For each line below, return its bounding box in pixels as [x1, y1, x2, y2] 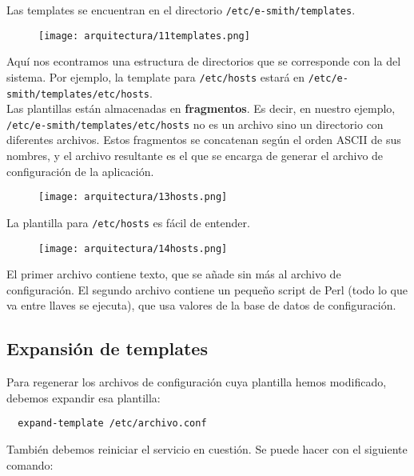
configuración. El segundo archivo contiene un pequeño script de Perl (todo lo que [6, 281, 408, 298]
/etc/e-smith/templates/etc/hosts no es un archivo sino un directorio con [6, 115, 384, 132]
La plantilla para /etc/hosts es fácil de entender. [6, 214, 250, 230]
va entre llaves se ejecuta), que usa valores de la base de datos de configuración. [6, 297, 396, 314]
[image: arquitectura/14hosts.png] [38, 242, 228, 254]
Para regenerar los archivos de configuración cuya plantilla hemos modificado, [6, 374, 387, 390]
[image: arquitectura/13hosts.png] [38, 191, 228, 203]
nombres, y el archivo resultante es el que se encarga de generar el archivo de [6, 147, 384, 164]
